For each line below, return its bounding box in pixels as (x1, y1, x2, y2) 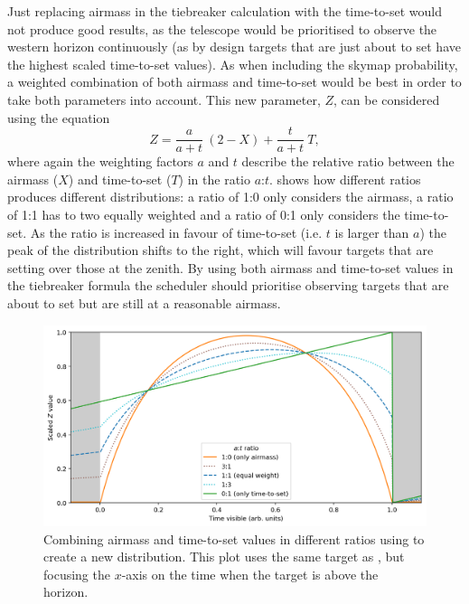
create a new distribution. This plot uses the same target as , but (43, 547, 405, 566)
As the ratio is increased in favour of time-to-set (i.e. (30, 222, 323, 241)
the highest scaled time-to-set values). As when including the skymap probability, (7, 54, 458, 73)
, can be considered (333, 90, 440, 109)
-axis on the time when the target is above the (121, 564, 379, 583)
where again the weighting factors (7, 152, 193, 171)
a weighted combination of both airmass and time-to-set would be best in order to (7, 72, 462, 91)
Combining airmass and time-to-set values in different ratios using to (43, 529, 425, 548)
